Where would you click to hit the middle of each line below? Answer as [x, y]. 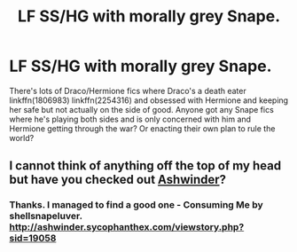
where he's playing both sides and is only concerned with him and [130, 119]
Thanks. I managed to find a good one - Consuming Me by [136, 205]
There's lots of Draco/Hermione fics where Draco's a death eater [128, 91]
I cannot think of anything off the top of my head [145, 166]
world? [22, 138]
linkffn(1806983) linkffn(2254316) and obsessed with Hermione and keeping [149, 100]
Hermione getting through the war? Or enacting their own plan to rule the [142, 128]
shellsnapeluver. [46, 217]
